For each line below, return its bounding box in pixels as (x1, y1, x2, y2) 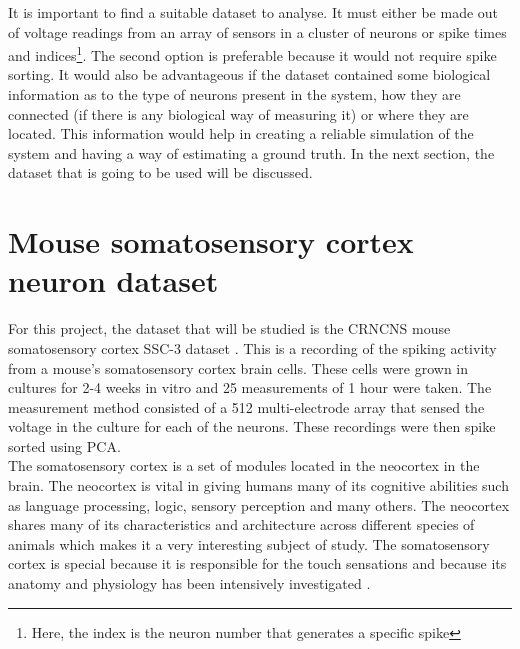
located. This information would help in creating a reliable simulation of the (8, 123, 474, 144)
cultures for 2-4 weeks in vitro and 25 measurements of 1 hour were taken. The (8, 377, 492, 398)
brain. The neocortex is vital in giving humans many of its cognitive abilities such (8, 475, 509, 496)
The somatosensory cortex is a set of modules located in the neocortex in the (8, 455, 480, 476)
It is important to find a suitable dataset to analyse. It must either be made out (8, 2, 499, 22)
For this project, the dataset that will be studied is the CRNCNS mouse (8, 318, 451, 339)
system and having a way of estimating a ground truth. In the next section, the (8, 142, 495, 163)
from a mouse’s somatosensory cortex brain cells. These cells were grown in (8, 357, 469, 378)
